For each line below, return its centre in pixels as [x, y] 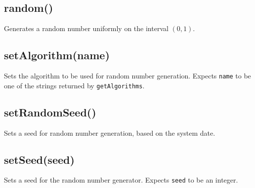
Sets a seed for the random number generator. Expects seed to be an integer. [121, 180]
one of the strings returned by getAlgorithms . [74, 85]
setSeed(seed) [39, 159]
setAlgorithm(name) [57, 55]
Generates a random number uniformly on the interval [86, 28]
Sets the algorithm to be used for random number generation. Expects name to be [127, 75]
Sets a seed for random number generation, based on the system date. [110, 132]
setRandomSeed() [50, 112]
